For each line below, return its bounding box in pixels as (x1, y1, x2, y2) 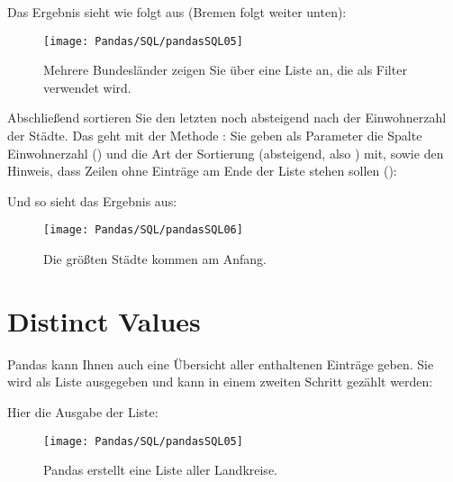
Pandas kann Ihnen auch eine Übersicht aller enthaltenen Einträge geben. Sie (7, 354, 434, 373)
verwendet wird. (43, 77, 131, 96)
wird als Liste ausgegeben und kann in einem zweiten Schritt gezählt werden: (7, 372, 433, 391)
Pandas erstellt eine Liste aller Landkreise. (43, 460, 277, 479)
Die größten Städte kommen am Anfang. (43, 250, 267, 268)
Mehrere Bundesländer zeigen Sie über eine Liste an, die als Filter (43, 60, 407, 79)
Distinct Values (7, 302, 201, 339)
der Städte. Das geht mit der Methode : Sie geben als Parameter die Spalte (7, 126, 422, 145)
